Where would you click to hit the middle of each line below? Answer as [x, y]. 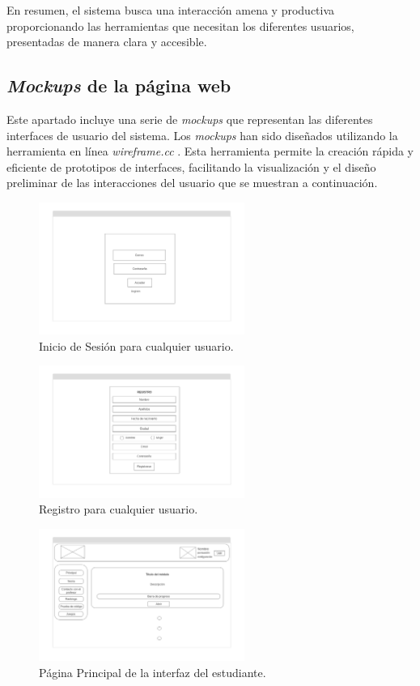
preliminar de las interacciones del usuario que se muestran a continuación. [192, 183]
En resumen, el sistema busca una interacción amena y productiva [171, 10]
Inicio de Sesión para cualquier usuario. [136, 345]
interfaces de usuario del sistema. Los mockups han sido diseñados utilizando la [202, 135]
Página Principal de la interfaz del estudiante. [153, 672]
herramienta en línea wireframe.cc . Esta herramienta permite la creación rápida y [210, 151]
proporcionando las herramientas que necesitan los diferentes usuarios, [180, 26]
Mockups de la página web [119, 85]
